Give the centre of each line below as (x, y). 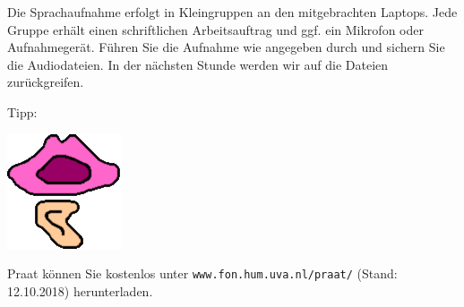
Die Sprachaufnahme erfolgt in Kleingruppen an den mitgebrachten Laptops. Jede (232, 12)
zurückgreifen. (46, 82)
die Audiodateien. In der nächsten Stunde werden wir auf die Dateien (198, 64)
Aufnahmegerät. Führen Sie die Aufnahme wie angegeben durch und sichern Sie (226, 47)
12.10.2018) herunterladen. (80, 290)
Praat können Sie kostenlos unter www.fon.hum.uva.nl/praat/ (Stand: (202, 273)
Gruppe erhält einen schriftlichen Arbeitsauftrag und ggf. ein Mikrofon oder (215, 29)
